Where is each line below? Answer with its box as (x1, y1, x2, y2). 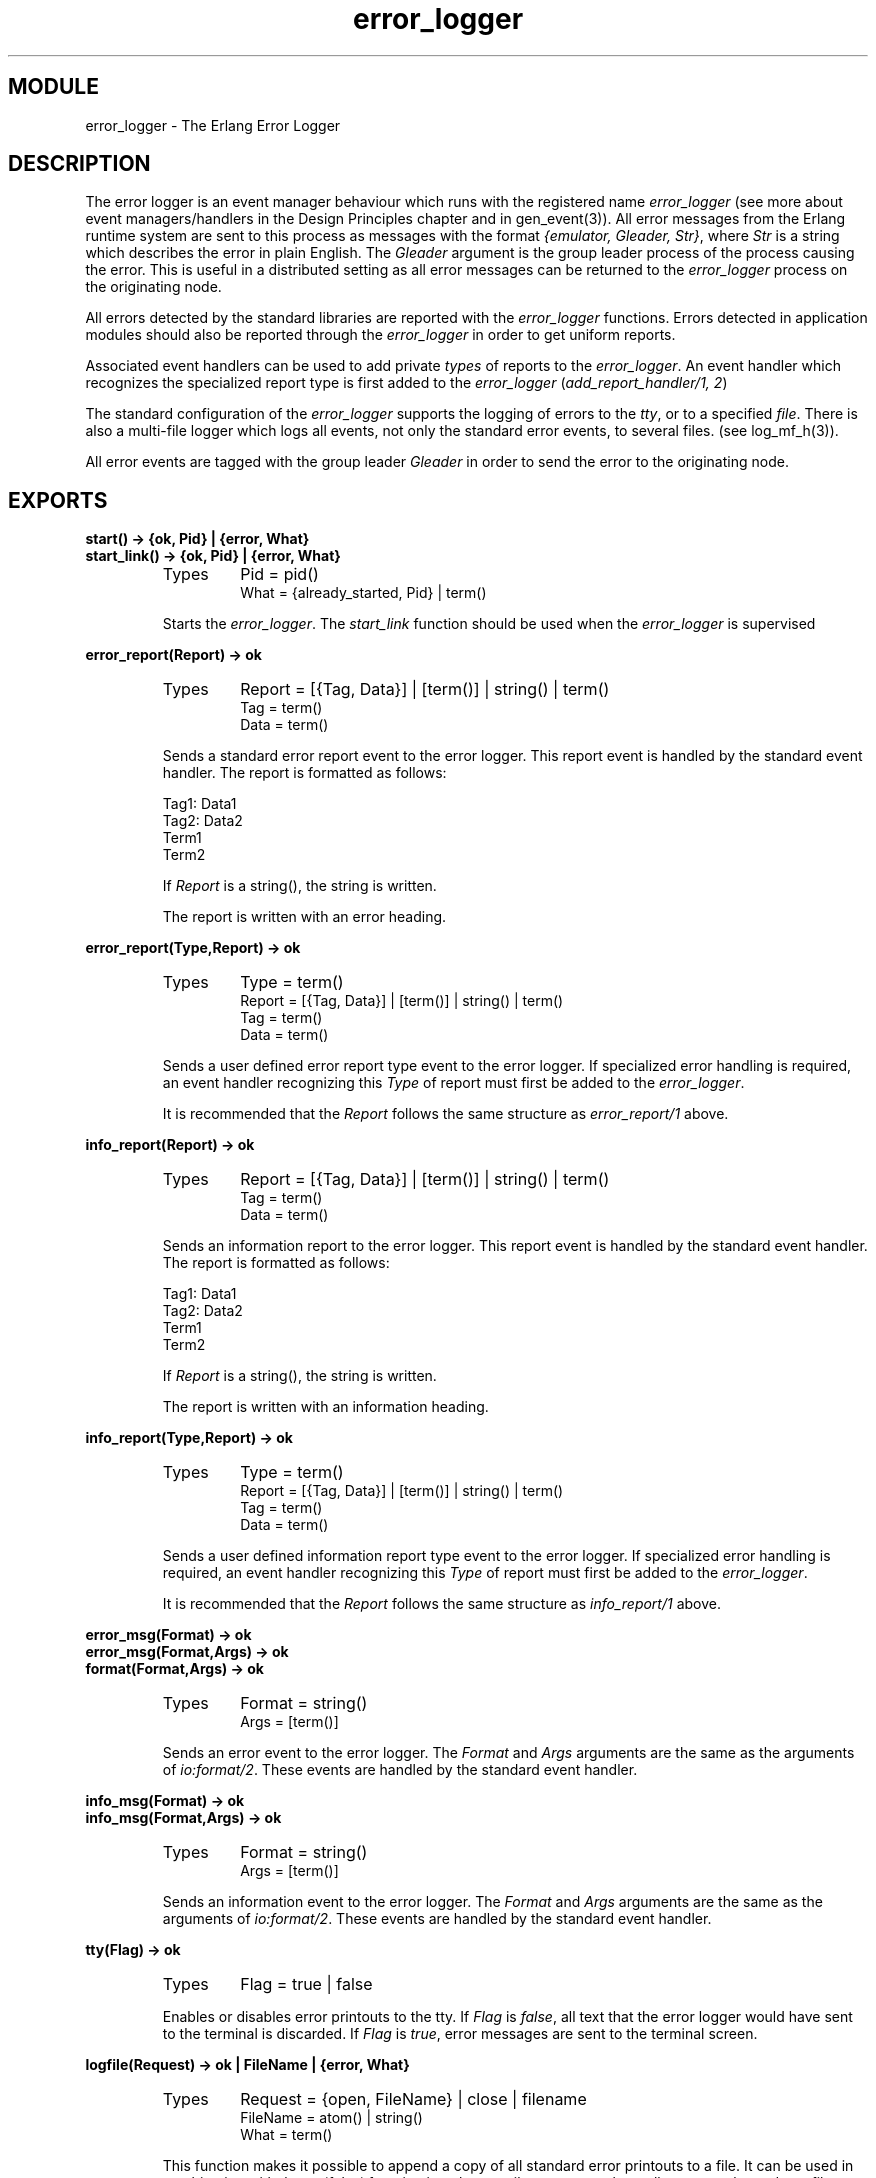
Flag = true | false (240, 1974, 373, 1995)
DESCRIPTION (8, 151, 151, 177)
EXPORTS (8, 487, 108, 513)
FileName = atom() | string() (240, 2109, 423, 2127)
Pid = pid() (240, 564, 319, 585)
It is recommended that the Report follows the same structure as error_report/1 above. (162, 1105, 729, 1123)
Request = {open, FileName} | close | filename (240, 2089, 587, 2110)
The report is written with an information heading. (162, 1398, 489, 1416)
